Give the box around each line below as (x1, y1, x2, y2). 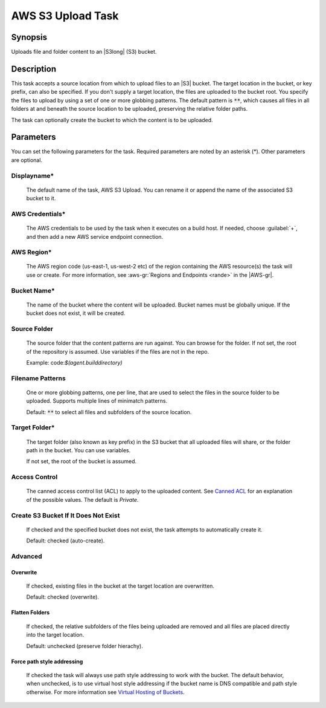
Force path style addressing (11, 658, 83, 665)
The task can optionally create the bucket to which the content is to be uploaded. (11, 116, 214, 123)
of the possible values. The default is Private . (26, 496, 139, 503)
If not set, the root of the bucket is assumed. (26, 458, 137, 465)
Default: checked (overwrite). (26, 593, 100, 601)
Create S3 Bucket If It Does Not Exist (11, 511, 120, 519)
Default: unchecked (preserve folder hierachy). (26, 642, 143, 649)
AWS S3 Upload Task (11, 9, 119, 22)
